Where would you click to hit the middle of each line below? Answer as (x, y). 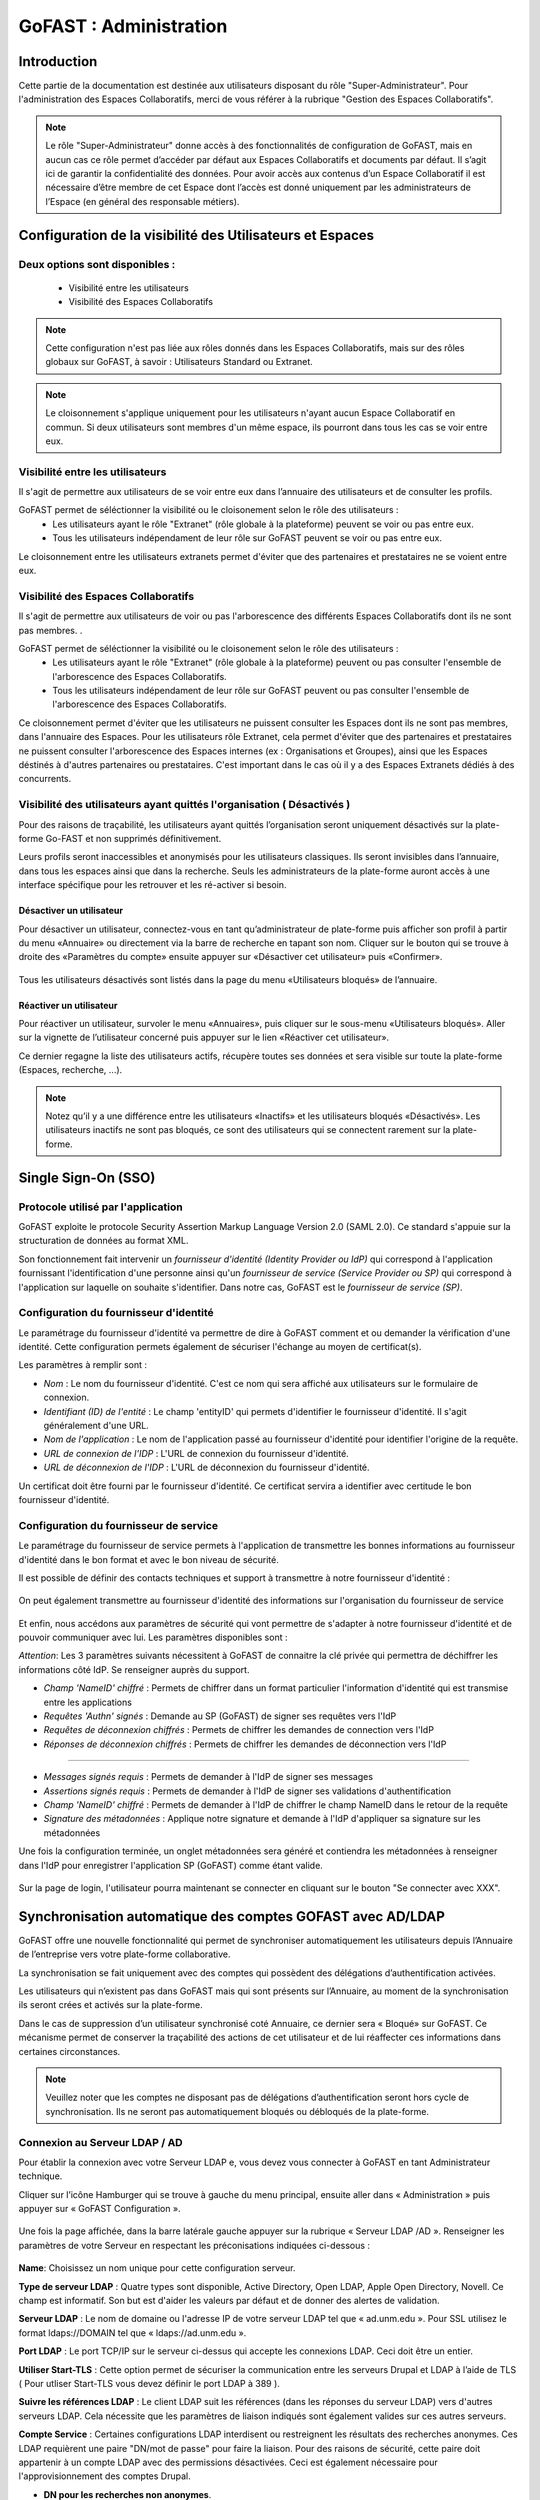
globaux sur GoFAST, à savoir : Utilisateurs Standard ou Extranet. (179, 362)
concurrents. (45, 779)
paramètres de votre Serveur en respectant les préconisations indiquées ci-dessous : (194, 2245)
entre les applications (87, 1702)
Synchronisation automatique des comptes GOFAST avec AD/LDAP (231, 1916)
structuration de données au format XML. (103, 1241)
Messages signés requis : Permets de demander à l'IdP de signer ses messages (208, 1777)
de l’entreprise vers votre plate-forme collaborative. (124, 1954)
